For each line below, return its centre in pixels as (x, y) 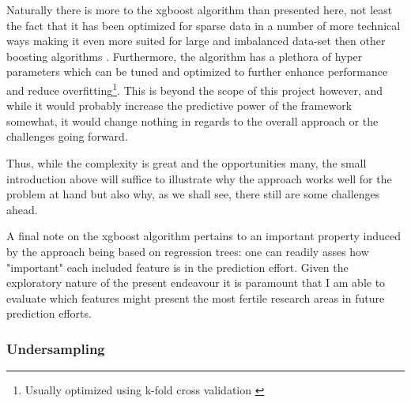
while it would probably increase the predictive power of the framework (179, 105)
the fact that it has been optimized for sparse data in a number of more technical (204, 25)
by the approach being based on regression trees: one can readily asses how (188, 251)
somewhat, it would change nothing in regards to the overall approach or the (192, 121)
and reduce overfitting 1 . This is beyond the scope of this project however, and (195, 89)
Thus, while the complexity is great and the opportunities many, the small (187, 163)
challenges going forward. (67, 136)
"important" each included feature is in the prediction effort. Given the (177, 267)
